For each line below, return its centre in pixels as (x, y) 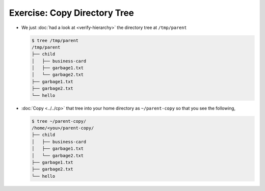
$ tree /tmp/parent (55, 40)
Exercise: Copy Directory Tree (72, 13)
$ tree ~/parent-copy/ (59, 121)
